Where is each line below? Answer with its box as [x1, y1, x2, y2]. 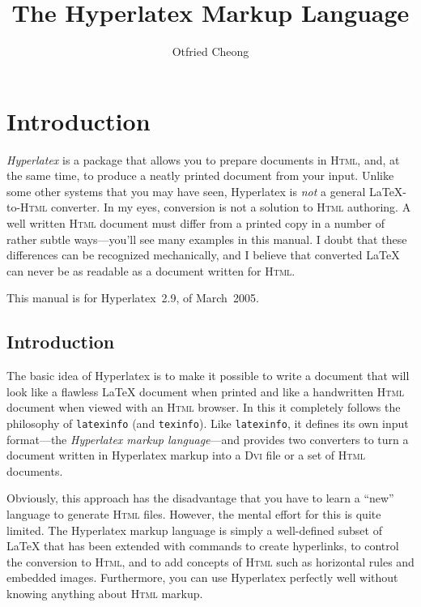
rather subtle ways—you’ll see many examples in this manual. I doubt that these [6, 230, 407, 247]
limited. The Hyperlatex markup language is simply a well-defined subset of [6, 521, 382, 538]
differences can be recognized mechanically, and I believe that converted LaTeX [6, 246, 400, 263]
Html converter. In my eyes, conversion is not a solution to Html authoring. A [20, 199, 411, 216]
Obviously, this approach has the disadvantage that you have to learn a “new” [6, 489, 394, 507]
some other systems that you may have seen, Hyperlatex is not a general [6, 182, 366, 199]
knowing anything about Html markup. [6, 584, 203, 601]
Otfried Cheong [172, 43, 249, 60]
